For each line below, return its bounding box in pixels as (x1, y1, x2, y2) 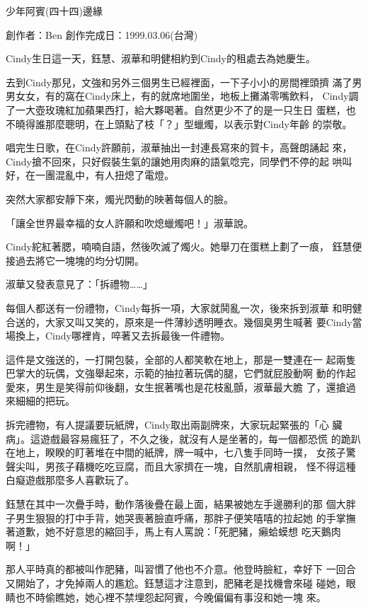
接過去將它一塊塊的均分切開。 (6, 253, 144, 267)
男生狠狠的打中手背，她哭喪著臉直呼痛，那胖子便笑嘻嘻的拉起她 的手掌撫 (15, 510, 356, 525)
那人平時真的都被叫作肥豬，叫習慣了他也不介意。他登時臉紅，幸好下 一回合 (6, 562, 356, 576)
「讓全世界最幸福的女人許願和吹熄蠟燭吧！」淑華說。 (6, 215, 253, 230)
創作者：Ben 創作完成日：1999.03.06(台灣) (6, 27, 198, 42)
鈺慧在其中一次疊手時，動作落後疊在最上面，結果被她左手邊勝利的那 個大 (6, 497, 346, 511)
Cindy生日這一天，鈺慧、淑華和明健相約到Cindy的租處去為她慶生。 (6, 51, 316, 66)
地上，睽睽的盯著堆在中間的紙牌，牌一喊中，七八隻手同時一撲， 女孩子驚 (15, 445, 356, 460)
